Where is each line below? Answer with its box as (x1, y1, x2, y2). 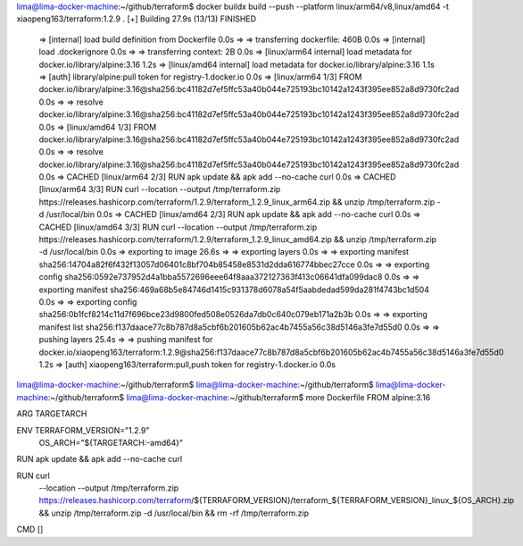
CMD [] (16, 524, 44, 535)
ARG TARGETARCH (16, 408, 87, 419)
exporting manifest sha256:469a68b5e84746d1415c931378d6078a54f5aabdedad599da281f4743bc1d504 (38, 284, 430, 295)
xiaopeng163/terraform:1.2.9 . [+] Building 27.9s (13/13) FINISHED (16, 13, 257, 24)
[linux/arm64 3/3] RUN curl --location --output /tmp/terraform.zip (38, 184, 281, 195)
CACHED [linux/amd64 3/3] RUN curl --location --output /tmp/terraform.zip (38, 222, 318, 232)
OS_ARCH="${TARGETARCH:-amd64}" (38, 437, 184, 448)
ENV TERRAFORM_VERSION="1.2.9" (16, 424, 150, 435)
